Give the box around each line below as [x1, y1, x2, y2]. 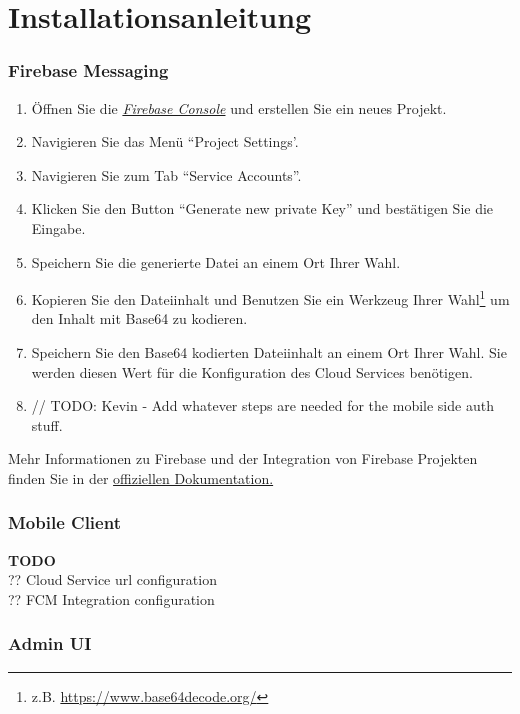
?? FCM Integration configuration [8, 588, 215, 609]
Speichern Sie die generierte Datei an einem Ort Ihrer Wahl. [31, 251, 401, 272]
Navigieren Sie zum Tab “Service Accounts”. [31, 164, 302, 185]
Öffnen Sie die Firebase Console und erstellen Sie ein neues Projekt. [31, 97, 447, 118]
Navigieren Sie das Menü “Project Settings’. [31, 131, 299, 152]
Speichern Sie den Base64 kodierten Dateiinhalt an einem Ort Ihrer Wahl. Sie [31, 342, 507, 362]
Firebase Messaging [8, 58, 169, 83]
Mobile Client [8, 510, 121, 535]
